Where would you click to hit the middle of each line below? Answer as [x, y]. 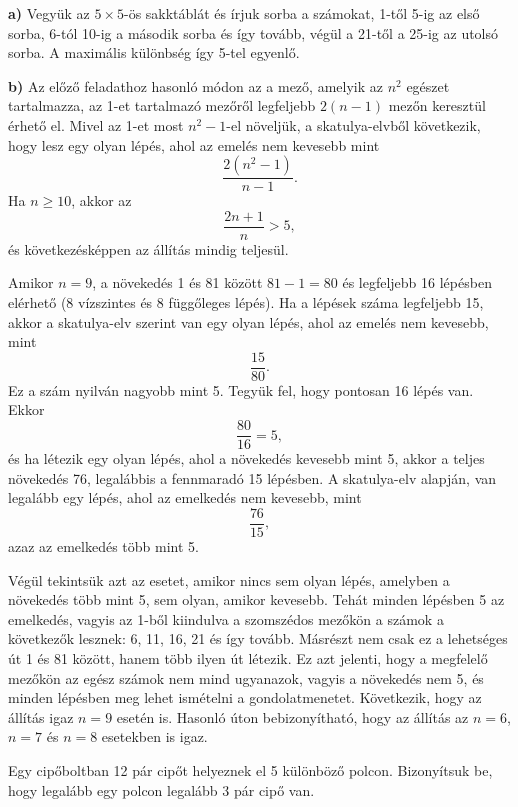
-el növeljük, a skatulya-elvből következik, [353, 124]
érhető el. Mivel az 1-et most [96, 124]
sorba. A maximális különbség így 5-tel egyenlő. [154, 52]
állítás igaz [41, 716]
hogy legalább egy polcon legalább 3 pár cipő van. [161, 789]
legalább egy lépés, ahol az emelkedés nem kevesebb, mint [185, 497]
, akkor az [101, 200]
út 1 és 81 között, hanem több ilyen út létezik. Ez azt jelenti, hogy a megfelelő [248, 657]
